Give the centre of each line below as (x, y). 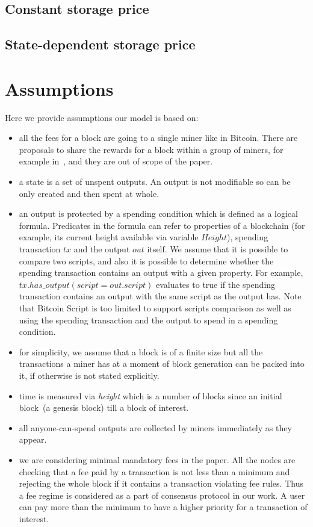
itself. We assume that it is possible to (218, 249)
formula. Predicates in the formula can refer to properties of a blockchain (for (162, 225)
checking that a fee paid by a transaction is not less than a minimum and (154, 471)
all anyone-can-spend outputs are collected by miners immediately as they (155, 427)
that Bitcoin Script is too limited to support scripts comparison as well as (155, 308)
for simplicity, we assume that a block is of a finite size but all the (141, 351)
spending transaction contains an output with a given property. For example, (161, 273)
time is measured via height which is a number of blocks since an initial (150, 395)
